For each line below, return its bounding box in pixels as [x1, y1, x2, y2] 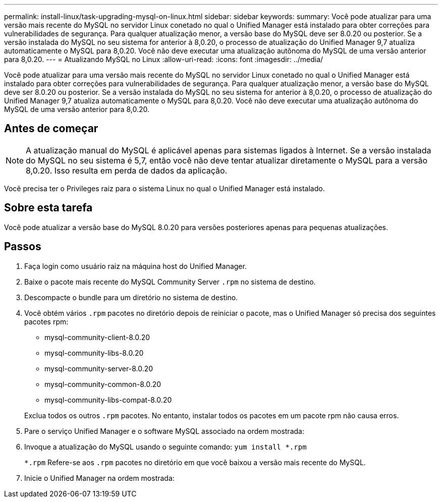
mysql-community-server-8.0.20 [44, 364, 153, 373]
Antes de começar [4, 122, 98, 135]
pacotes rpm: [24, 317, 69, 326]
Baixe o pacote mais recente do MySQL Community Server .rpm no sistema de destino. [24, 277, 316, 286]
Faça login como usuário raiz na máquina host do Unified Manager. [24, 261, 247, 270]
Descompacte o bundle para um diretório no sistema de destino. [24, 293, 238, 302]
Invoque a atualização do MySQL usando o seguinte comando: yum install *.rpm [24, 442, 307, 451]
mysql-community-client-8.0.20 [44, 332, 150, 342]
